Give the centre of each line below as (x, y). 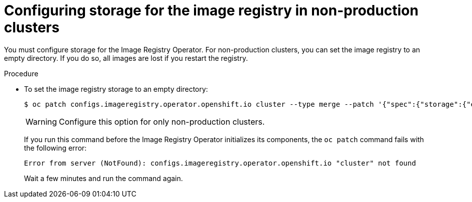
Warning (41, 121)
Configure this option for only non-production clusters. (162, 121)
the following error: (55, 148)
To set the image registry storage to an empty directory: (116, 89)
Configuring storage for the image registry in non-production (211, 10)
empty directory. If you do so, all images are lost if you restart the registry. (126, 58)
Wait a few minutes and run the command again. (103, 178)
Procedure (21, 73)
